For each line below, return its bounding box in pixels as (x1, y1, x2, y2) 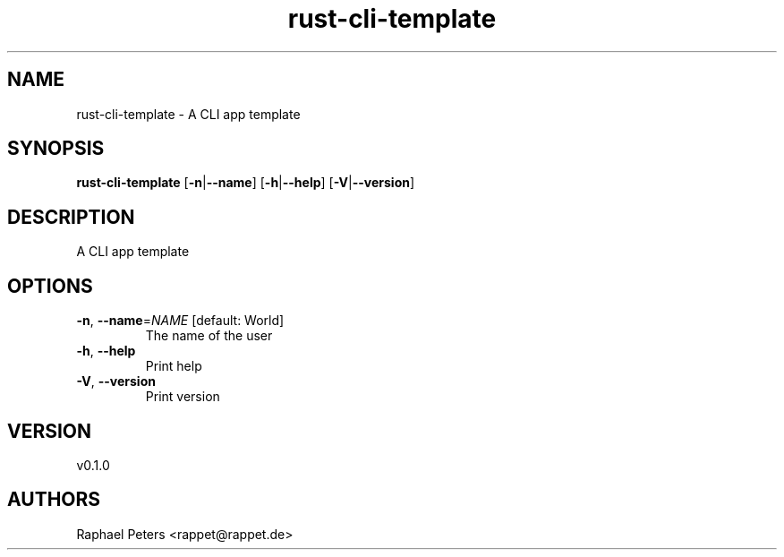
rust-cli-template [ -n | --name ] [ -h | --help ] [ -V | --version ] (76, 175, 415, 191)
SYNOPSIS (7, 137, 105, 160)
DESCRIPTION (7, 205, 135, 228)
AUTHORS (7, 488, 101, 511)
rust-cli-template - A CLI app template (76, 106, 301, 122)
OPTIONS (7, 274, 93, 297)
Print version (145, 389, 220, 405)
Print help (145, 358, 202, 374)
